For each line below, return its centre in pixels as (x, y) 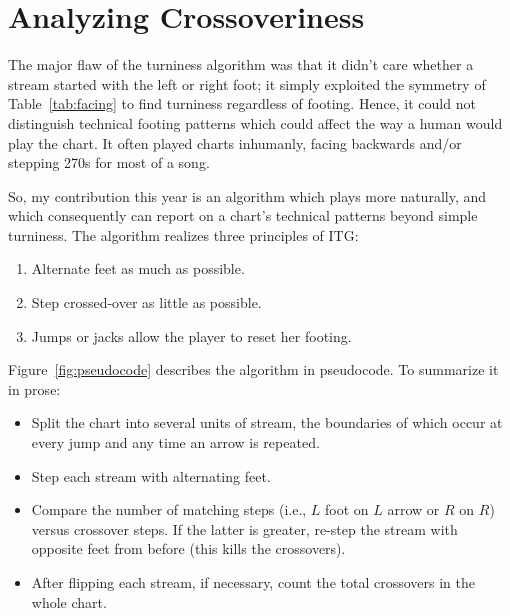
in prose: (34, 388)
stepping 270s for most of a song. (109, 162)
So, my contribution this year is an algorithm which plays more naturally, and (247, 195)
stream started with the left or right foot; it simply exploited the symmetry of (247, 83)
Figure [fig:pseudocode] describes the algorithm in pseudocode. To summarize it (253, 369)
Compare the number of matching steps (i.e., (169, 509)
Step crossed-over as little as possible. (146, 302)
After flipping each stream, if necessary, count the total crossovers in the (253, 582)
